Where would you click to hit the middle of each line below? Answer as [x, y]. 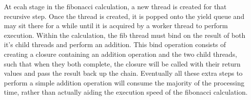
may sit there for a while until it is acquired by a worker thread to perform [116, 25]
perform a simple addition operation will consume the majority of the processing [124, 82]
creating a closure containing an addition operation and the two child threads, [121, 54]
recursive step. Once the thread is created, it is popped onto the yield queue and [124, 16]
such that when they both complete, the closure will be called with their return [122, 63]
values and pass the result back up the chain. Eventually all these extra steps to [123, 73]
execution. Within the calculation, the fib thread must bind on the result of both [125, 35]
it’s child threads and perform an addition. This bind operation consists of [115, 44]
